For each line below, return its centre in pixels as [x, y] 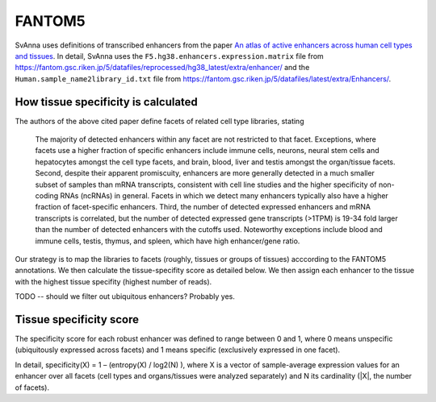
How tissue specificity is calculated [106, 102]
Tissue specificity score [77, 319]
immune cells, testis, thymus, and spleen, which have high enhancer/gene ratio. [168, 241]
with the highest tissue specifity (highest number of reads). [113, 281]
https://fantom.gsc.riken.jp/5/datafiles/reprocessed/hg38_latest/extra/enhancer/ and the [162, 68]
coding [47, 195]
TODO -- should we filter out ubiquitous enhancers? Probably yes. [125, 296]
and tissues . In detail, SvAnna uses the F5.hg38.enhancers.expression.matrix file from [170, 56]
